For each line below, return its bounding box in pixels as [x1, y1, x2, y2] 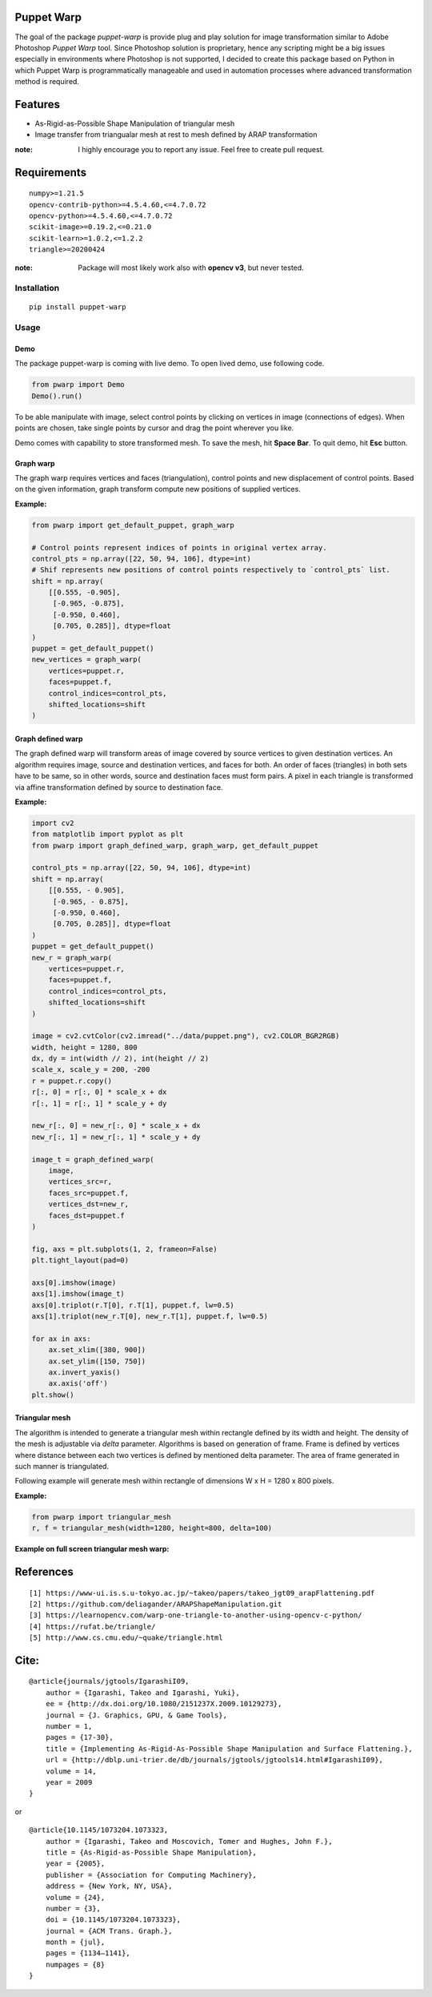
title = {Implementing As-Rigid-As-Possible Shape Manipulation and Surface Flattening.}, [45, 1744, 414, 1753]
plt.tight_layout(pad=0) [31, 1256, 130, 1265]
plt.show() [31, 1390, 74, 1399]
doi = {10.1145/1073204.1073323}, [45, 1915, 182, 1924]
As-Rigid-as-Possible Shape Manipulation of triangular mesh [34, 119, 235, 128]
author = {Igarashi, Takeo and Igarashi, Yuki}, [45, 1688, 240, 1697]
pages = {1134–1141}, [45, 1949, 131, 1958]
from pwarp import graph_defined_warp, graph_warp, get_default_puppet [31, 841, 319, 850]
